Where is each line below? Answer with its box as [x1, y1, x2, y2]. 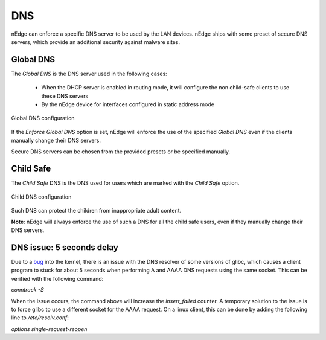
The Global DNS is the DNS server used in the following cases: [11, 70, 167, 77]
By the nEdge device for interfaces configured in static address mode [41, 101, 214, 108]
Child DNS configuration [11, 193, 72, 200]
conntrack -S [11, 286, 45, 293]
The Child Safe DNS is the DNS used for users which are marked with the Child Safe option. [11, 179, 240, 187]
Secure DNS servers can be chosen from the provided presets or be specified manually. [11, 148, 231, 155]
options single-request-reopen [11, 325, 88, 332]
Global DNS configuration [11, 115, 75, 122]
